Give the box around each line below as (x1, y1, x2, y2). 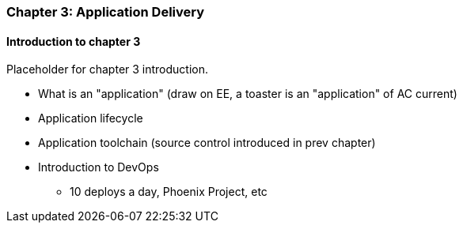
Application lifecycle (38, 111, 143, 126)
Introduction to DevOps (38, 160, 159, 175)
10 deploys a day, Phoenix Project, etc (70, 185, 268, 199)
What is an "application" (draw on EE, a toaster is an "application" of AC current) (38, 87, 457, 101)
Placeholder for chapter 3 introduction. (6, 62, 209, 77)
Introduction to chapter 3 (6, 34, 141, 48)
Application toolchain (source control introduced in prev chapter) (38, 136, 376, 150)
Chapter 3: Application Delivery (6, 4, 205, 20)
